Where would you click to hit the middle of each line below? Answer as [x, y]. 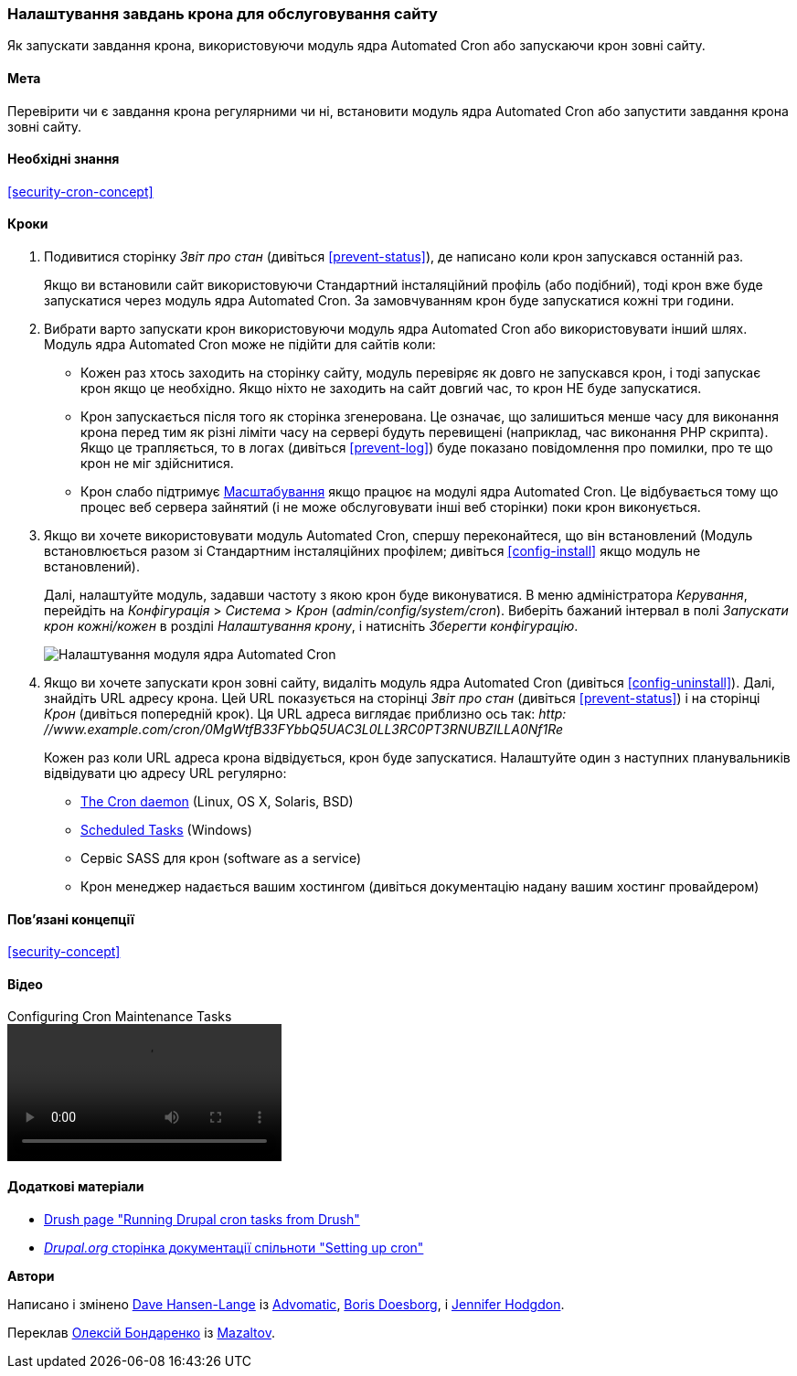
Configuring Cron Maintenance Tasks [120, 1017]
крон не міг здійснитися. [157, 464]
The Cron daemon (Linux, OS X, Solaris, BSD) [217, 802]
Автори [31, 1275]
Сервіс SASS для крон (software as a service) [221, 859]
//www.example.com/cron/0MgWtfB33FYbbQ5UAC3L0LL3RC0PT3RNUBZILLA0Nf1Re [304, 730]
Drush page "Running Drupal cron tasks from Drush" [202, 1219]
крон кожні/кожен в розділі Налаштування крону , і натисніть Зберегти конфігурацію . [311, 626]
